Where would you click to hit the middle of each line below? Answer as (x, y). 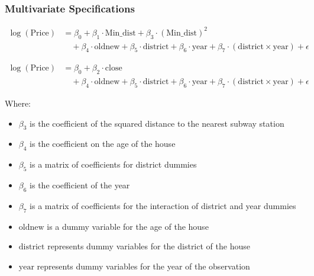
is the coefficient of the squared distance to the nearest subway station (157, 123)
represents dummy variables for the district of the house (149, 246)
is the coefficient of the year (80, 185)
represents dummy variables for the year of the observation (143, 266)
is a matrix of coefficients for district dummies (113, 164)
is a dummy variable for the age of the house (128, 226)
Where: (18, 103)
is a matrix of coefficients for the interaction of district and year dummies (163, 205)
